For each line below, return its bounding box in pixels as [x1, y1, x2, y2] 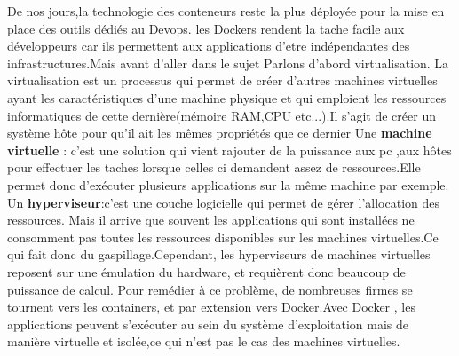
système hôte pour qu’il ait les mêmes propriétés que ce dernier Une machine [7, 123, 432, 142]
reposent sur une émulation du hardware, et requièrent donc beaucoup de [7, 262, 406, 281]
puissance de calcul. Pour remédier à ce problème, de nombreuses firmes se [7, 280, 413, 298]
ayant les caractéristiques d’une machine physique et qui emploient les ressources [7, 88, 447, 107]
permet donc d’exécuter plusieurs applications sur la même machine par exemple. [7, 175, 449, 194]
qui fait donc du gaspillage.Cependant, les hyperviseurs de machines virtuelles [7, 245, 431, 264]
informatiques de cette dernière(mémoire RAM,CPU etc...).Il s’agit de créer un [7, 106, 436, 124]
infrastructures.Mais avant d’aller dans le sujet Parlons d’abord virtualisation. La [7, 53, 449, 72]
